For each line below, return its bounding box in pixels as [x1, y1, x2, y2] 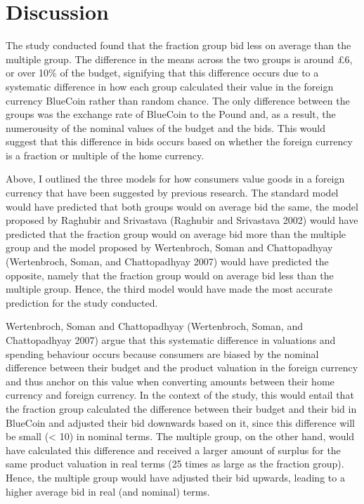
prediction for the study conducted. [6, 295, 158, 310]
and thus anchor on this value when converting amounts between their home [6, 373, 334, 388]
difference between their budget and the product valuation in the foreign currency [6, 360, 358, 375]
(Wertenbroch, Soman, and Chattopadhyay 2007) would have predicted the [6, 254, 329, 269]
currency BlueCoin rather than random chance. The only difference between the [6, 93, 350, 107]
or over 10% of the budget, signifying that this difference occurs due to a [6, 65, 319, 80]
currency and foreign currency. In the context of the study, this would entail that [6, 387, 354, 402]
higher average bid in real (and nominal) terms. [6, 484, 210, 498]
